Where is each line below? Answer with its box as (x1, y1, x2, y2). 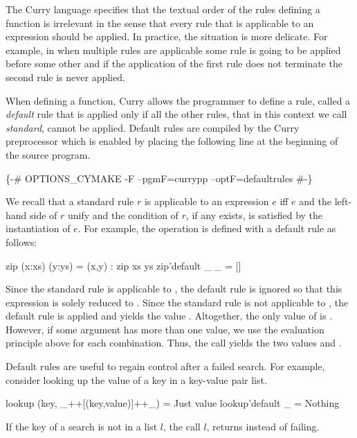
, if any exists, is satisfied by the (185, 207, 323, 222)
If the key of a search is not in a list (6, 419, 158, 433)
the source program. (6, 147, 91, 161)
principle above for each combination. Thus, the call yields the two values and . (6, 335, 342, 350)
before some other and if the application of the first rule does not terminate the (6, 56, 342, 71)
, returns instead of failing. (206, 419, 320, 433)
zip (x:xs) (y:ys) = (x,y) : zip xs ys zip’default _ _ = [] (6, 258, 241, 272)
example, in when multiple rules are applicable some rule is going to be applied (6, 42, 341, 57)
